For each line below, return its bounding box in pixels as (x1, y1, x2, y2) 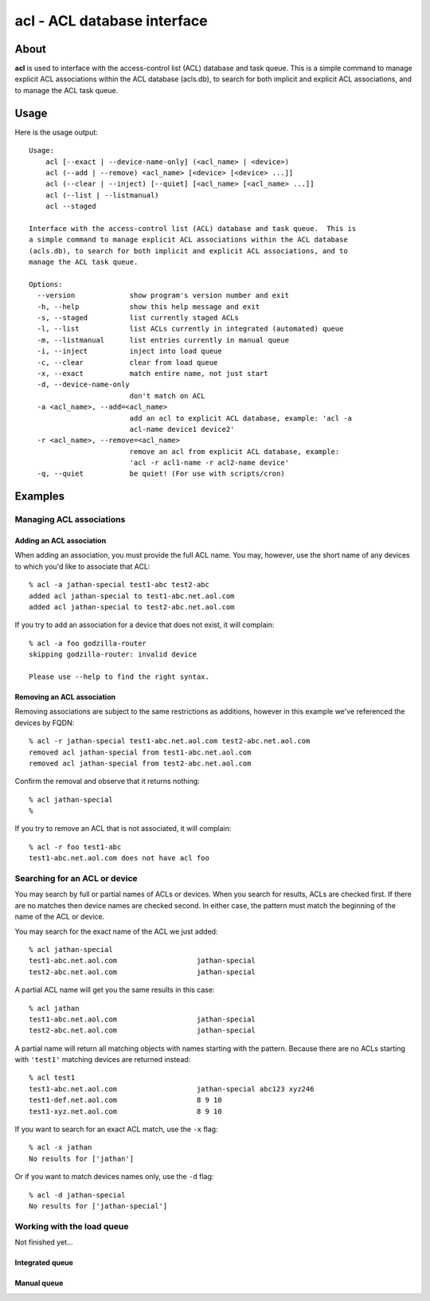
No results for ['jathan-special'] (29, 1201, 168, 1210)
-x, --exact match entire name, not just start (37, 369, 268, 378)
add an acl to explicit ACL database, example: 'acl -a (129, 413, 353, 422)
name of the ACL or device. (14, 912, 105, 922)
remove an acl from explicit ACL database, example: (129, 447, 340, 456)
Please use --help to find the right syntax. (29, 672, 210, 681)
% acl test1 (29, 1073, 76, 1083)
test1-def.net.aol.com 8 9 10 (29, 1095, 222, 1105)
